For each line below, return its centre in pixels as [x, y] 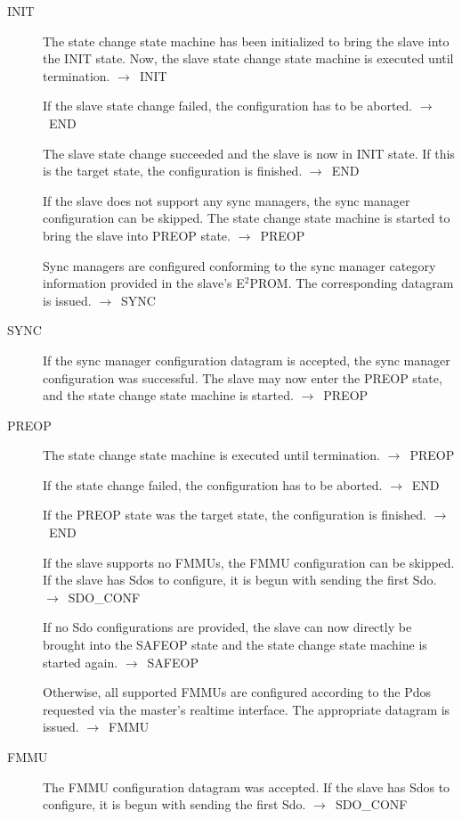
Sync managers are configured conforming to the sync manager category [239, 265]
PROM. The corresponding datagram [352, 283]
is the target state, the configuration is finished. [173, 171]
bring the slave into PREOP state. [137, 235]
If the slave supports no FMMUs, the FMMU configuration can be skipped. [249, 562]
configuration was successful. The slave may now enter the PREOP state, [243, 377]
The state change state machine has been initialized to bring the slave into [246, 41]
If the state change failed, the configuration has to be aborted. [213, 484]
